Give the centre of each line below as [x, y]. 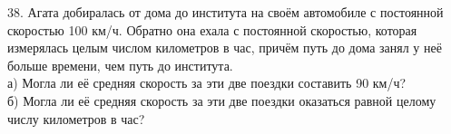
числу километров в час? [76, 118]
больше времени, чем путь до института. [120, 65]
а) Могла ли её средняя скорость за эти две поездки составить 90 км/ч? [207, 83]
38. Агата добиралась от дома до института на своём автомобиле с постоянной [225, 12]
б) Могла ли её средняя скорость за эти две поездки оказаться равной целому [222, 100]
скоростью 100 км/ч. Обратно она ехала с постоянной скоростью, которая [212, 29]
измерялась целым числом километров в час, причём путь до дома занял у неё [225, 48]
